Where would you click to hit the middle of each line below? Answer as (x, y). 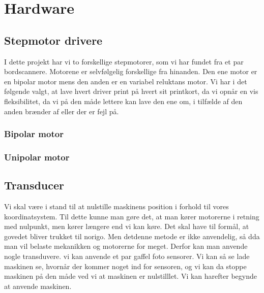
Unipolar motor (37, 157)
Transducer (34, 185)
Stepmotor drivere (53, 40)
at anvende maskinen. (38, 286)
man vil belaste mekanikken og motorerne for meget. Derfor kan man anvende (126, 246)
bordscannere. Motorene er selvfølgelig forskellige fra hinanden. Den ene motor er (131, 71)
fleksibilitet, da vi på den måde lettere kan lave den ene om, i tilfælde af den (123, 101)
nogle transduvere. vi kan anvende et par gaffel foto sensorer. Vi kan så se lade (127, 256)
